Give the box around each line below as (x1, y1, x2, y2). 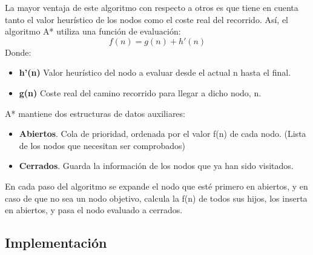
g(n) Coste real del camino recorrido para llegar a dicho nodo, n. (19, 86, 262, 99)
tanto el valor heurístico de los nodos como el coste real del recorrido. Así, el (5, 13, 289, 25)
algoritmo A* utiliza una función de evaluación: (5, 25, 181, 38)
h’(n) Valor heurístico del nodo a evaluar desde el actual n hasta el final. (19, 66, 291, 79)
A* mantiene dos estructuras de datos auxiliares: (5, 107, 185, 119)
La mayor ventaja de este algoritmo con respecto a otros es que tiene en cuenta (5, 1, 298, 13)
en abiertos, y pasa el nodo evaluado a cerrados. (5, 204, 183, 216)
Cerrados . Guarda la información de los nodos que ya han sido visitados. (19, 159, 294, 172)
